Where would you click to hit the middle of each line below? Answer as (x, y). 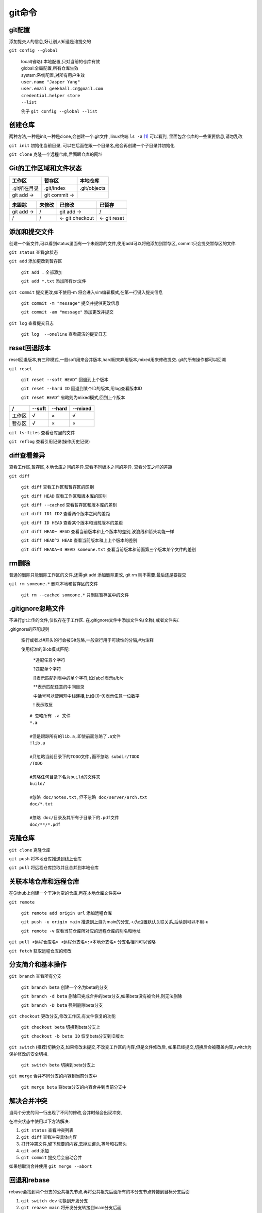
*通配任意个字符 (49, 660)
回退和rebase (29, 1180)
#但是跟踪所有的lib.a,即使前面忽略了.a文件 (75, 736)
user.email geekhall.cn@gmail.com (62, 89)
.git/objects (93, 188)
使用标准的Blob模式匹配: (45, 649)
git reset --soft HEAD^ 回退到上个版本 (65, 379)
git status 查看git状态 (33, 252)
